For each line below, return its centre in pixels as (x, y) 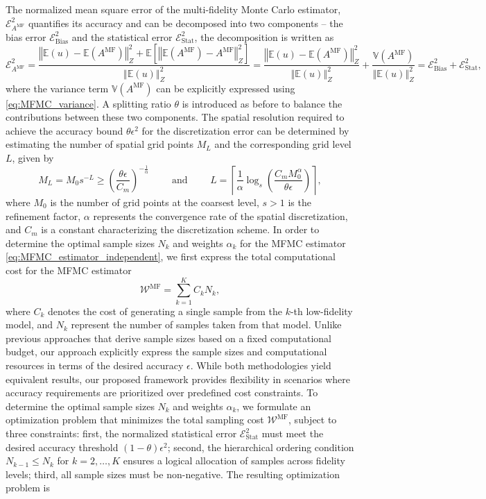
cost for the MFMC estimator (69, 270)
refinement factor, (43, 215)
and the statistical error (122, 36)
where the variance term (57, 88)
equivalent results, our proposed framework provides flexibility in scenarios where (178, 379)
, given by (33, 158)
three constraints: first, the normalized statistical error (121, 433)
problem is (28, 488)
